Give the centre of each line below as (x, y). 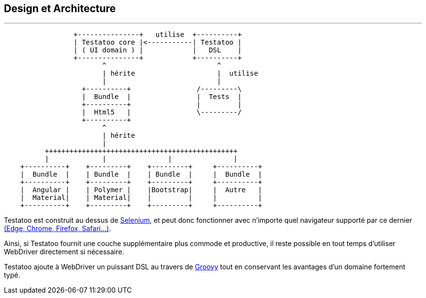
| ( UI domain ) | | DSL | (158, 50)
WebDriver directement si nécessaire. (64, 252)
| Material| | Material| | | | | (141, 198)
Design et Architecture (60, 8)
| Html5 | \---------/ (162, 112)
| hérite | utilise (180, 74)
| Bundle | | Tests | (162, 97)
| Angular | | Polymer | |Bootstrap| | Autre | (141, 190)
